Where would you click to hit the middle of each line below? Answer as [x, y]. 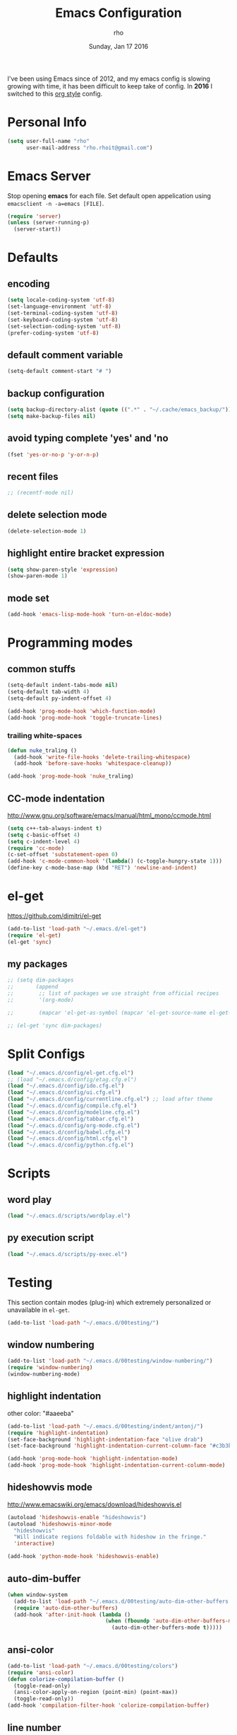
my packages [38, 964]
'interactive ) [34, 1544]
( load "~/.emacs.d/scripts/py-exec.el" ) [68, 1254]
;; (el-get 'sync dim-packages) [55, 1025]
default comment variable [65, 355]
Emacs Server [49, 176]
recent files [33, 477]
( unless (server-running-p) [49, 223]
